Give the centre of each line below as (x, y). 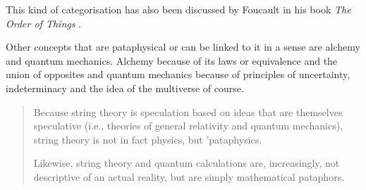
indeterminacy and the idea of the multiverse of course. (125, 88)
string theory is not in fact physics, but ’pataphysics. (148, 139)
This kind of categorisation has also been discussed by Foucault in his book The (178, 9)
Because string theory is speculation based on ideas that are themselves (188, 112)
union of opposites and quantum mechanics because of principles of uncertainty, (178, 74)
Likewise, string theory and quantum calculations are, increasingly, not (187, 163)
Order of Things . (43, 23)
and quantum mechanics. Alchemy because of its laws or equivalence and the (172, 60)
